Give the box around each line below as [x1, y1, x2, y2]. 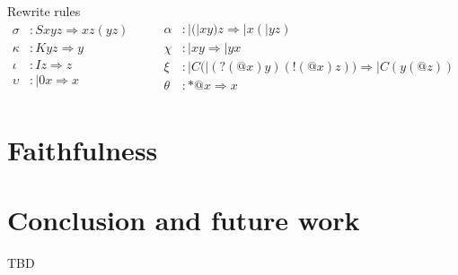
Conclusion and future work [7, 202, 360, 238]
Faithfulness [7, 131, 158, 168]
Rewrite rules [7, 2, 81, 20]
